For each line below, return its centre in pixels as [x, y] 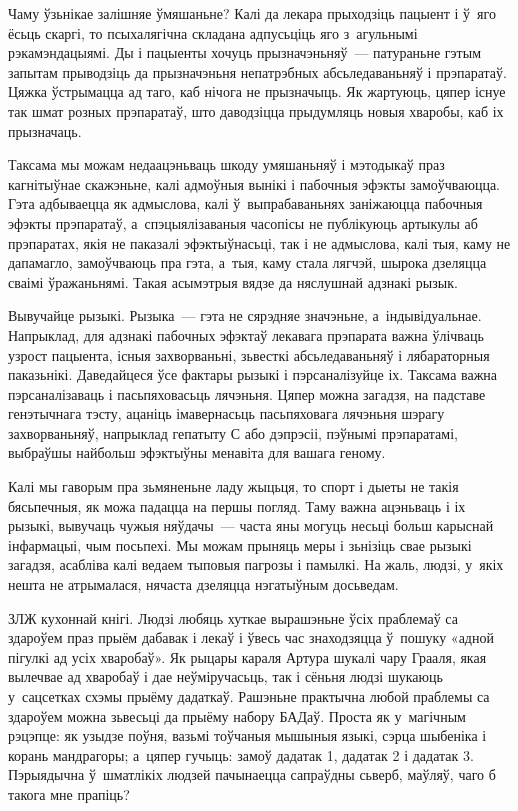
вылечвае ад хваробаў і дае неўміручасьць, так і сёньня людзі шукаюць [225, 676]
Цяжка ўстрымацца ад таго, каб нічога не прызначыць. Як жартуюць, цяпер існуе [257, 91]
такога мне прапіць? [69, 793]
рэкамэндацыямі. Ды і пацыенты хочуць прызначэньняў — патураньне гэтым [244, 52]
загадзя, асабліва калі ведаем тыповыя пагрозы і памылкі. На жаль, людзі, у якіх [256, 564]
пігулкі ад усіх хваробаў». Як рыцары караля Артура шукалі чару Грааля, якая [247, 656]
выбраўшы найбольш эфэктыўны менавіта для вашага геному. [197, 452]
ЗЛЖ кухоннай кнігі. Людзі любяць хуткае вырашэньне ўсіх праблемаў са [233, 617]
